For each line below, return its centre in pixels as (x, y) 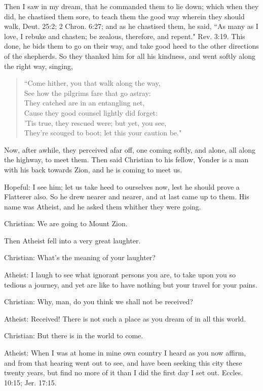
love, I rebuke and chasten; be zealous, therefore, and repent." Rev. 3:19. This (125, 36)
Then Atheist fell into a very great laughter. (72, 240)
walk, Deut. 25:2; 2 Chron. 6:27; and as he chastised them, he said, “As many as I (131, 26)
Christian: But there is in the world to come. (74, 335)
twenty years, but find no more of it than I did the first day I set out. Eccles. (124, 372)
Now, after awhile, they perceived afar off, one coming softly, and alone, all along (130, 149)
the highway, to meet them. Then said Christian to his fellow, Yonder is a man (126, 159)
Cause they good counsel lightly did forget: (91, 112)
